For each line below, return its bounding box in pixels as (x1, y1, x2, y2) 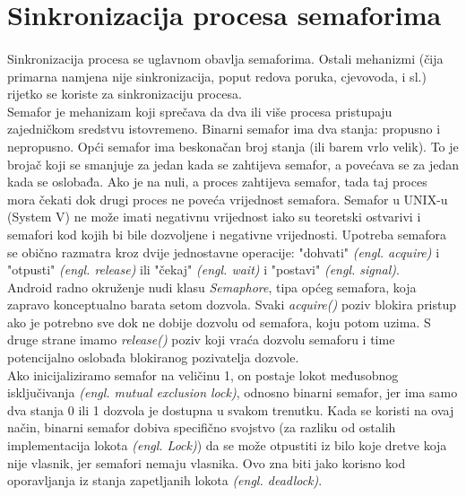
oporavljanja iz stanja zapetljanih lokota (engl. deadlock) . (7, 471, 323, 490)
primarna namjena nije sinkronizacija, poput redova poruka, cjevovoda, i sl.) (7, 66, 427, 85)
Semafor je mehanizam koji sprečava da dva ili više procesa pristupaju (7, 101, 393, 120)
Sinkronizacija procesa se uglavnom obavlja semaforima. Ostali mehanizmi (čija (7, 48, 444, 67)
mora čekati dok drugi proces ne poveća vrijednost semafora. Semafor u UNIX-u (7, 189, 448, 208)
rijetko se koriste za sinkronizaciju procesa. (7, 84, 242, 103)
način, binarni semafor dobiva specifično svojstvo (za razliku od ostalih (7, 418, 396, 437)
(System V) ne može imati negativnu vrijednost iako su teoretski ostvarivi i (7, 207, 421, 226)
